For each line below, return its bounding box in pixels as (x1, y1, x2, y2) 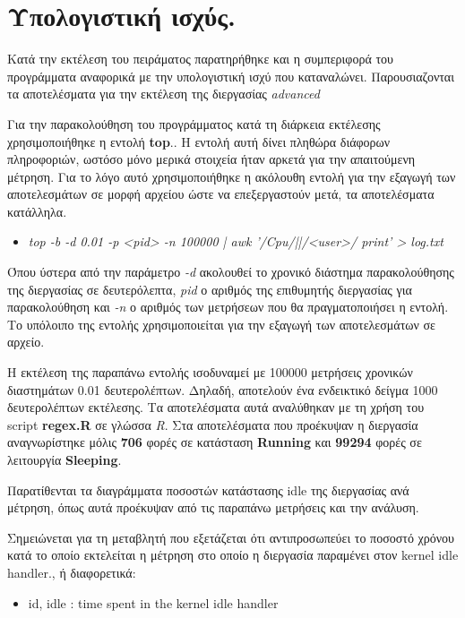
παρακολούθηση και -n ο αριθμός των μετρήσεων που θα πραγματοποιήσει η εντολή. (7, 297, 449, 316)
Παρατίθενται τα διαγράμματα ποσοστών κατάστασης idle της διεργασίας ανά (7, 480, 409, 499)
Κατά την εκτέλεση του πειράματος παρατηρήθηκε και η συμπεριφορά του (7, 49, 393, 68)
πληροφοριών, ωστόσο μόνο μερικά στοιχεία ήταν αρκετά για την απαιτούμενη (7, 150, 416, 168)
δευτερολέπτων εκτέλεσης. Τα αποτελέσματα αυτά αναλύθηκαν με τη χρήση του (7, 398, 425, 416)
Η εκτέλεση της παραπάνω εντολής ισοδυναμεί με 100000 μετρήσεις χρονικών (7, 363, 413, 382)
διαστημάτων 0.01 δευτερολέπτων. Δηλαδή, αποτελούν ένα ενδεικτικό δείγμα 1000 (7, 380, 438, 399)
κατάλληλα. (7, 202, 67, 220)
